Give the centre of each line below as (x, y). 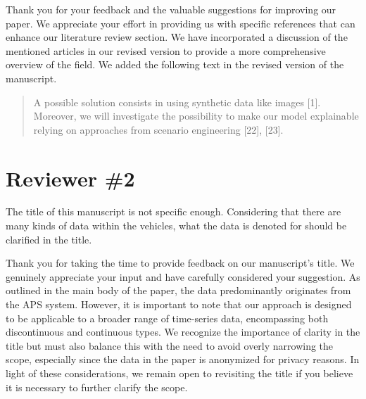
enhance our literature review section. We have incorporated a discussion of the (177, 37)
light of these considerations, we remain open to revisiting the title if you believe (179, 373)
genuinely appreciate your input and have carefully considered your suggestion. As (183, 276)
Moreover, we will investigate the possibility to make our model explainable (196, 116)
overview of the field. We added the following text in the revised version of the (175, 64)
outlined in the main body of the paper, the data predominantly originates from (178, 290)
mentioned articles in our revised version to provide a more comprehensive (166, 50)
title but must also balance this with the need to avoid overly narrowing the (170, 345)
